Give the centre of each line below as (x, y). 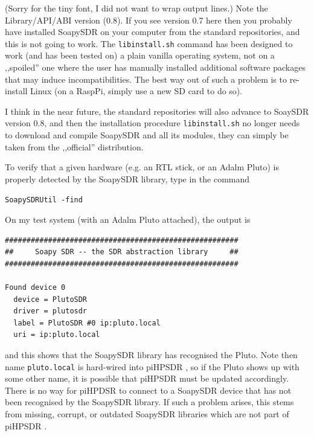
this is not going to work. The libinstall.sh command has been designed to (149, 43)
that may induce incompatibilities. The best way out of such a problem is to (146, 79)
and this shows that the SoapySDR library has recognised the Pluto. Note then (151, 355)
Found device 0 (35, 288)
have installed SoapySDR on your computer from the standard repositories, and (152, 32)
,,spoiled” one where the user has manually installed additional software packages (155, 67)
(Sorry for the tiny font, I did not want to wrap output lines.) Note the (136, 8)
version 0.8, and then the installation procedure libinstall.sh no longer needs (152, 123)
